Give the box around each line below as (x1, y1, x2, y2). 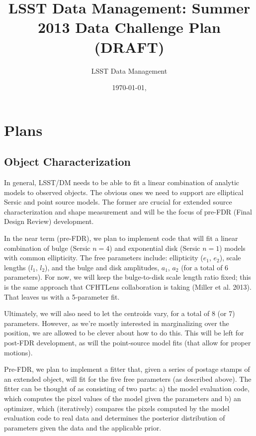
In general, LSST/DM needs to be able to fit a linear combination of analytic (4, 177, 240, 188)
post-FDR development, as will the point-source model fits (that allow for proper (4, 337, 251, 347)
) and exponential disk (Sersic (109, 242, 200, 253)
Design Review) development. (4, 216, 94, 226)
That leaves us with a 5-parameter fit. (4, 291, 120, 302)
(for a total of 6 (181, 262, 229, 272)
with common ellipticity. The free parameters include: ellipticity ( (4, 252, 203, 263)
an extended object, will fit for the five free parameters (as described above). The (4, 373, 252, 384)
